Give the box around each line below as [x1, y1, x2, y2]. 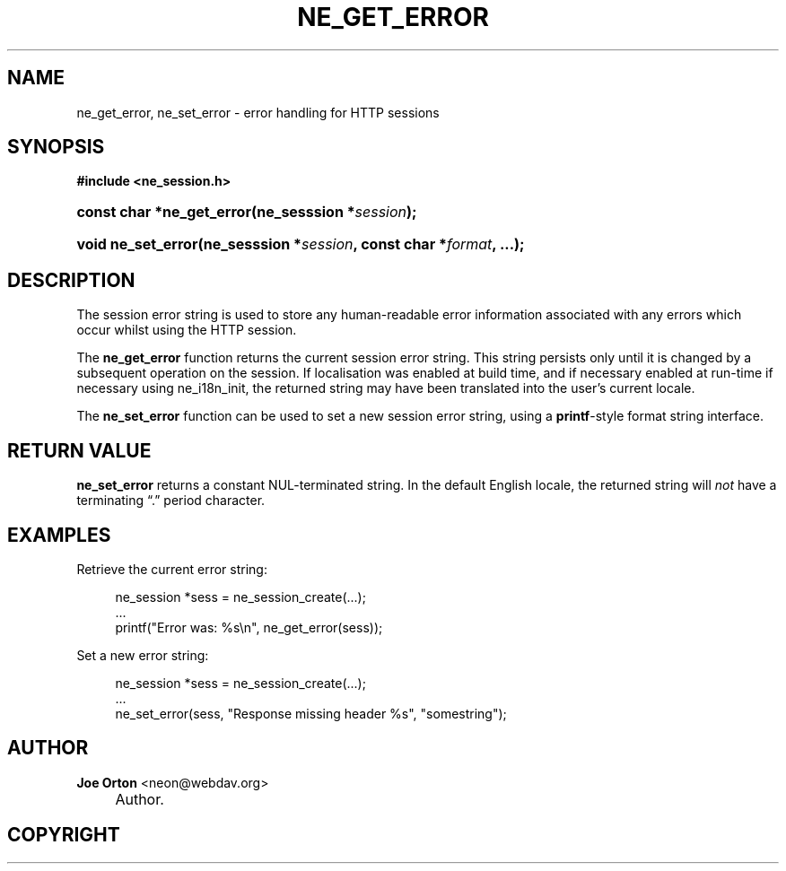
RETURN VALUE [7, 439, 152, 462]
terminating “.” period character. [76, 492, 266, 509]
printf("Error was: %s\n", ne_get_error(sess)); [115, 619, 383, 635]
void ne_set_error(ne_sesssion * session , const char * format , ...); [76, 235, 525, 254]
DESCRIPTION [7, 268, 135, 292]
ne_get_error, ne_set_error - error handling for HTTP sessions [76, 104, 440, 120]
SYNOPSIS [7, 135, 105, 159]
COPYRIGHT [7, 823, 120, 847]
